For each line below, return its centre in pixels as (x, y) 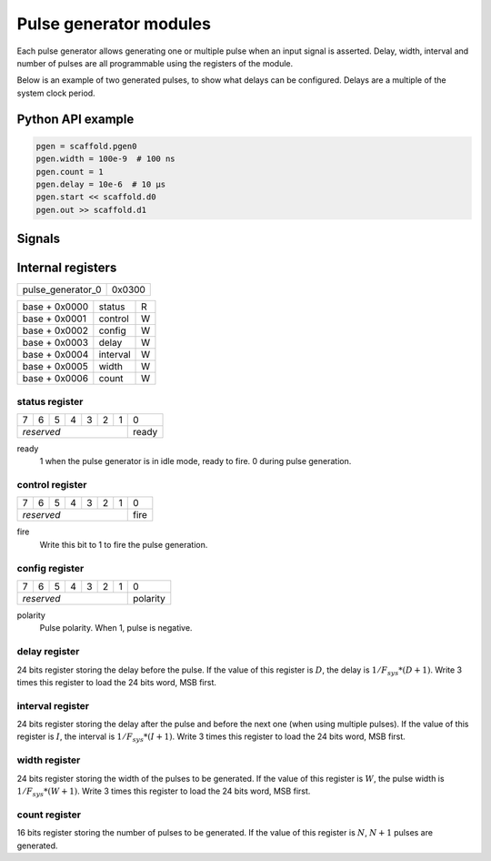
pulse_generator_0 (62, 289)
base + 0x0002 (55, 330)
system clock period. (56, 93)
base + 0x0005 (55, 367)
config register (50, 568)
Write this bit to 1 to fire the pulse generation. (124, 544)
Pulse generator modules (114, 24)
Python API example (75, 119)
